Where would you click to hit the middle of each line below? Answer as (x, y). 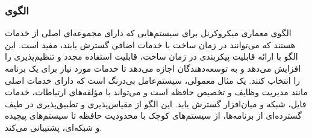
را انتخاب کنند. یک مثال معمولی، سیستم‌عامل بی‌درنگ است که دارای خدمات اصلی (153, 80)
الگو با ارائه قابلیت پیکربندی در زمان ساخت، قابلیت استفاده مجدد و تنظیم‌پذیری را (151, 56)
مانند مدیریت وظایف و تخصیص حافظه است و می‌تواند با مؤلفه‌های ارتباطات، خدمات (156, 92)
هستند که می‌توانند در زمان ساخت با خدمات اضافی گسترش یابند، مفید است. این (150, 44)
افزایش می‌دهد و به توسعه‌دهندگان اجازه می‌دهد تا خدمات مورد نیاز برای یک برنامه (153, 68)
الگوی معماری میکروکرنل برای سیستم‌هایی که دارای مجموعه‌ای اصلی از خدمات (148, 33)
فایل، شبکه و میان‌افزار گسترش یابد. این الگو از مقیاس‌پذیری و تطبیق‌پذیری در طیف (156, 103)
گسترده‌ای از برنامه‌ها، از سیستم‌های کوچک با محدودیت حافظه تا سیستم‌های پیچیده (153, 115)
